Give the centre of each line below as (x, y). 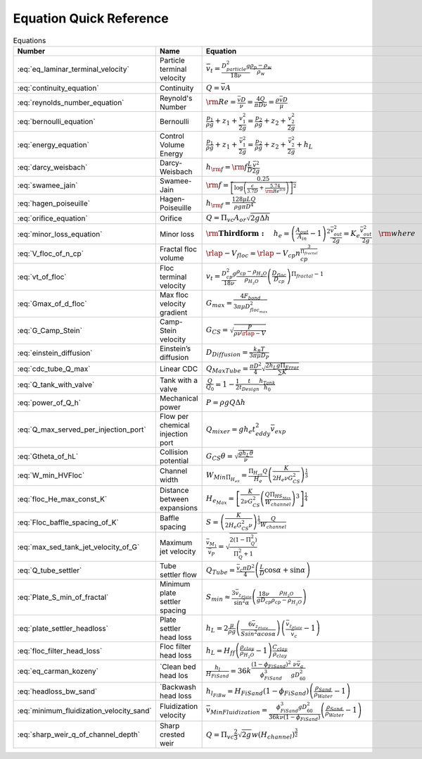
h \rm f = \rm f (226, 167)
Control (172, 136)
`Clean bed (178, 667)
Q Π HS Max (278, 495)
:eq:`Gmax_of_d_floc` (52, 303)
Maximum (176, 542)
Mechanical (179, 399)
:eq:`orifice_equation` (52, 218)
